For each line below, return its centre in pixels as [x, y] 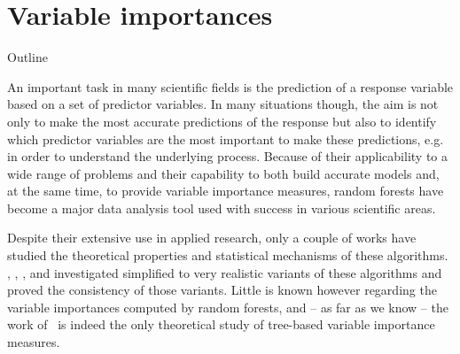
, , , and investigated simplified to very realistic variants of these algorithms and [225, 272]
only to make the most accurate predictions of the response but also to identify [222, 121]
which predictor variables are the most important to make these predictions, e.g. [226, 139]
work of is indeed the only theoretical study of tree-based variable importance [221, 324]
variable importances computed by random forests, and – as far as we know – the [228, 307]
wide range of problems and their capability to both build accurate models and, [223, 173]
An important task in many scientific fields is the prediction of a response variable [230, 86]
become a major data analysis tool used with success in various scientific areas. [222, 208]
